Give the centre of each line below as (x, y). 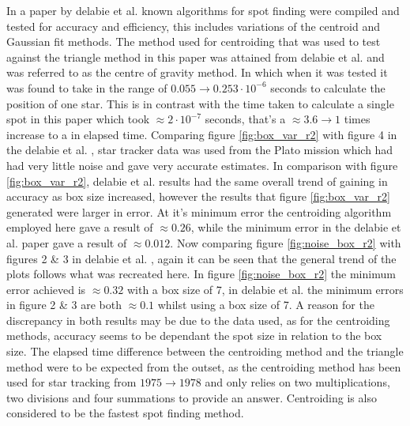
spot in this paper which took (78, 119)
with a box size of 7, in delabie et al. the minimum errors (265, 289)
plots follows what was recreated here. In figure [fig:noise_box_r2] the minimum (201, 274)
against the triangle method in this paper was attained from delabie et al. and (196, 57)
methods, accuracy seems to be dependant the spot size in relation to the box (194, 336)
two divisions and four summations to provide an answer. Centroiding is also (192, 397)
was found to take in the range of (87, 87)
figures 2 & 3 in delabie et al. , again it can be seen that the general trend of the (201, 258)
